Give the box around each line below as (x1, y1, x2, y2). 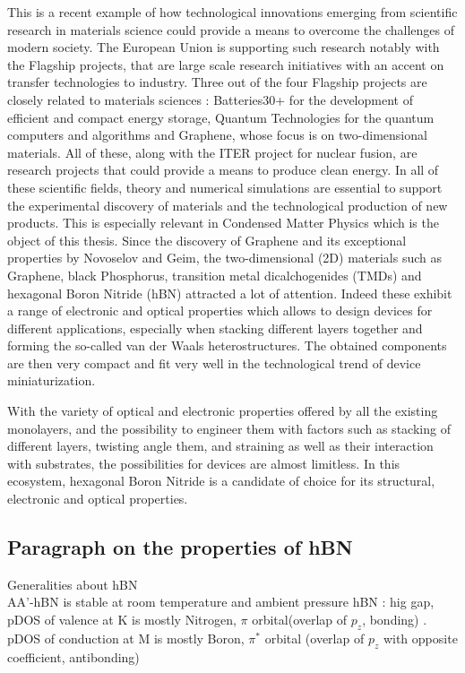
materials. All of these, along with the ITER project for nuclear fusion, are (7, 142, 418, 161)
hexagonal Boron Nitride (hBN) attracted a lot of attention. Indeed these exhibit (7, 283, 452, 302)
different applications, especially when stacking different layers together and (7, 318, 423, 337)
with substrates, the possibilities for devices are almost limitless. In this (7, 453, 400, 472)
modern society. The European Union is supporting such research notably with (7, 38, 440, 56)
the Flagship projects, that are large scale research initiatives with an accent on (7, 55, 444, 73)
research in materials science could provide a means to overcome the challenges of (7, 20, 455, 39)
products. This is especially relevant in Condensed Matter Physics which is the (7, 213, 439, 232)
